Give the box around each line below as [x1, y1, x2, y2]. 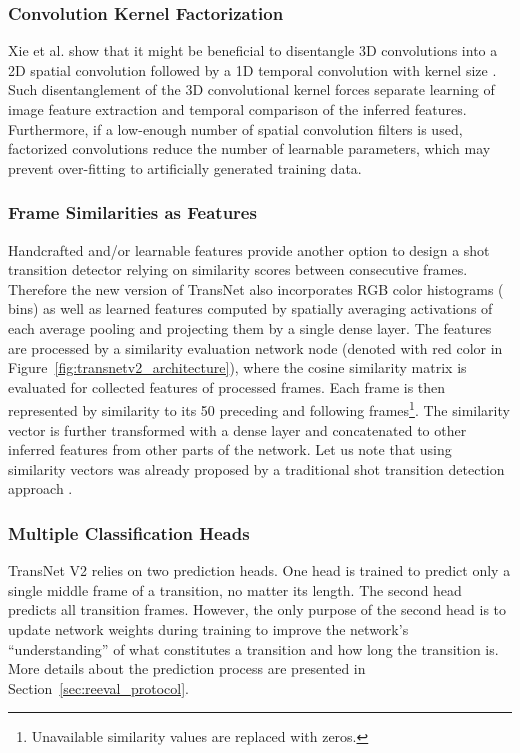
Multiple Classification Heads [8, 520, 250, 545]
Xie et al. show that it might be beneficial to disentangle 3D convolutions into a [8, 40, 498, 61]
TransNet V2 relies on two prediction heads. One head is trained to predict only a [8, 560, 511, 581]
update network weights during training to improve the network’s [8, 618, 409, 639]
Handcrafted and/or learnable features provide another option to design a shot [8, 239, 490, 260]
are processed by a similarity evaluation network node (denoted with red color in [8, 337, 503, 358]
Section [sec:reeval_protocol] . [8, 677, 190, 698]
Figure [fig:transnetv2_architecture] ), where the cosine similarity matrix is [8, 357, 467, 378]
